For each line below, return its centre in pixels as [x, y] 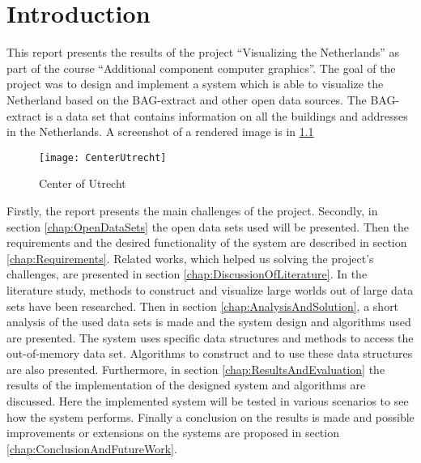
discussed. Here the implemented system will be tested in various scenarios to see [208, 401]
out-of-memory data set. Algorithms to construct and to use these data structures [210, 353]
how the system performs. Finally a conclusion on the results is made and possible [210, 416]
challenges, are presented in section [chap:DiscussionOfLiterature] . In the [187, 274]
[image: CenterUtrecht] [103, 157]
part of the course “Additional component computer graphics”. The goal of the [201, 68]
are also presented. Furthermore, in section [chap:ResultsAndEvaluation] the [196, 369]
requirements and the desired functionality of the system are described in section [207, 242]
